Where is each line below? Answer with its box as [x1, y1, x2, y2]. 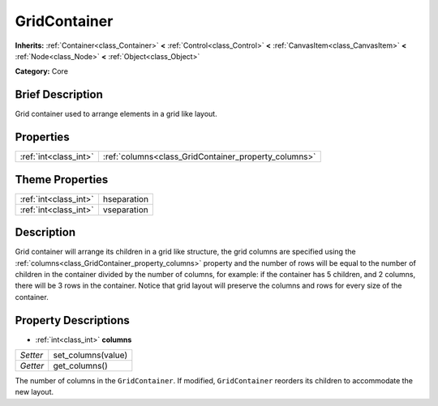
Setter [19, 349, 44, 361]
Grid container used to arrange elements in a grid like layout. [15, 109, 218, 119]
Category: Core [15, 66, 69, 76]
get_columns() [53, 361, 109, 372]
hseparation [102, 193, 149, 204]
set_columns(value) [53, 349, 128, 361]
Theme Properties [15, 173, 109, 186]
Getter [19, 361, 45, 372]
